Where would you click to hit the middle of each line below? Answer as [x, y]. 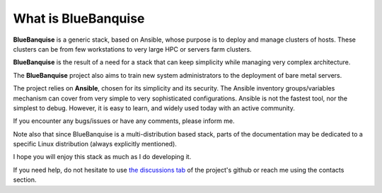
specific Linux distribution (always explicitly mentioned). [95, 144]
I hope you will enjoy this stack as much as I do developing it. [102, 157]
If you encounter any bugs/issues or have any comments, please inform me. [124, 121]
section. [25, 180]
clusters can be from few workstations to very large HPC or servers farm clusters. [132, 49]
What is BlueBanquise [79, 18]
